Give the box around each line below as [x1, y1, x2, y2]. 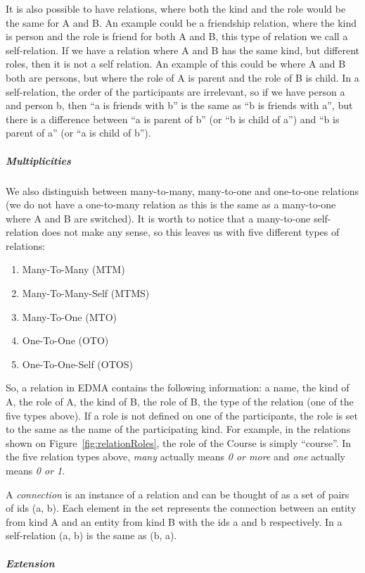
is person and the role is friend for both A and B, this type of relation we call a [6, 29, 348, 44]
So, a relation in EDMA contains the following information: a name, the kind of [6, 380, 350, 395]
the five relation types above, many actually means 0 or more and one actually [6, 449, 345, 464]
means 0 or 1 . [6, 463, 65, 477]
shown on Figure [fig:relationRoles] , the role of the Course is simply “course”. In [6, 435, 352, 450]
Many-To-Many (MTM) [22, 262, 125, 277]
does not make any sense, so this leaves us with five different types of [41, 225, 340, 239]
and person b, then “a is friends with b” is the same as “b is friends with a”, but [6, 98, 353, 113]
